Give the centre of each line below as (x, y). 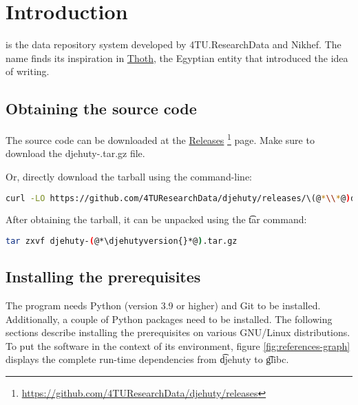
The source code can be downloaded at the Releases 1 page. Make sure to (160, 139)
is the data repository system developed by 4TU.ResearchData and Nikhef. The (173, 44)
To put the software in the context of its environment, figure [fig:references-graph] (178, 345)
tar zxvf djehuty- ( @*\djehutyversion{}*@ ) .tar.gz (122, 241)
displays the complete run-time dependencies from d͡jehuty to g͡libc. (147, 359)
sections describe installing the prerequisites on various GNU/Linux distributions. (178, 332)
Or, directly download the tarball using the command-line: (129, 176)
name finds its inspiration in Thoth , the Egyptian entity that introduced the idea (177, 58)
